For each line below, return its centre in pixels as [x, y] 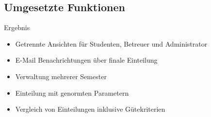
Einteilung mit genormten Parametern [72, 92]
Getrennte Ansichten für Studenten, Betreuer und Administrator [111, 43]
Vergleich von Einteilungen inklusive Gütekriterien [90, 109]
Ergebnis [17, 27]
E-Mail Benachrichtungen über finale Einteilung [86, 60]
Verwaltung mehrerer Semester [61, 76]
